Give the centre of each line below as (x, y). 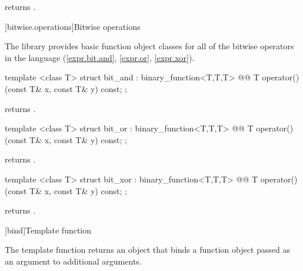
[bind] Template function (48, 230)
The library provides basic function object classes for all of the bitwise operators (149, 46)
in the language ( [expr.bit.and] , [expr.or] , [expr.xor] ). (100, 57)
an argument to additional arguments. (73, 261)
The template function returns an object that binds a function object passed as (148, 250)
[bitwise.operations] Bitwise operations (73, 26)
